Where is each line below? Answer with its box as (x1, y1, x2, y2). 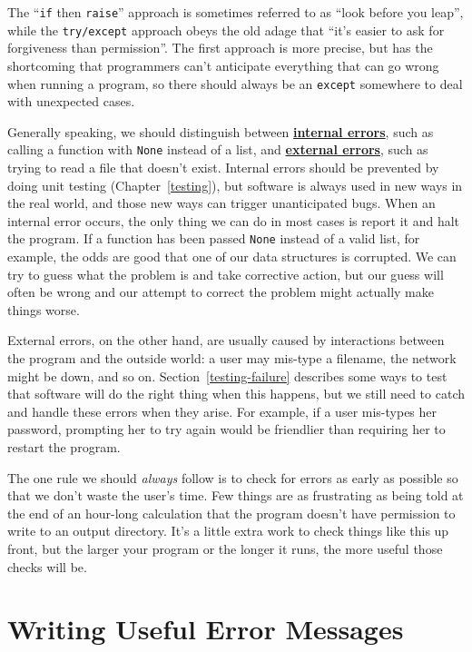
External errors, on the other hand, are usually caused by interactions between (7, 331, 445, 350)
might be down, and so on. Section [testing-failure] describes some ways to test (7, 366, 447, 385)
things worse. (7, 300, 80, 319)
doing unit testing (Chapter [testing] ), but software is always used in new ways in (7, 175, 463, 194)
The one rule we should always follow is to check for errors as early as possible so (7, 468, 458, 487)
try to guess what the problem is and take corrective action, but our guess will (7, 264, 444, 283)
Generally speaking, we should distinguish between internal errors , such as (7, 122, 434, 141)
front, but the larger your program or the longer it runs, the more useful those (7, 538, 443, 558)
